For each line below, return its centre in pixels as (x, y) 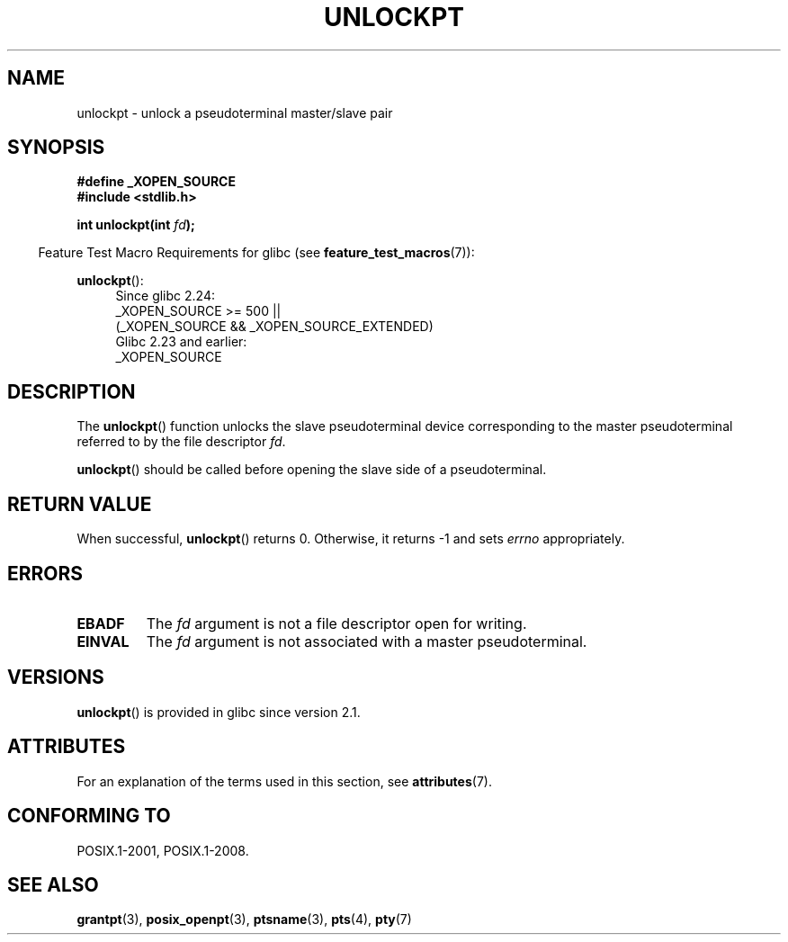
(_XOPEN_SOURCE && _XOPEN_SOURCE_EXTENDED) (274, 327)
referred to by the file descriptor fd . (181, 442)
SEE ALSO (53, 884)
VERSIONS (56, 677)
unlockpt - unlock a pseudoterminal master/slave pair (235, 112)
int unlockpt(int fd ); (136, 225)
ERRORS (45, 573)
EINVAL (103, 641)
